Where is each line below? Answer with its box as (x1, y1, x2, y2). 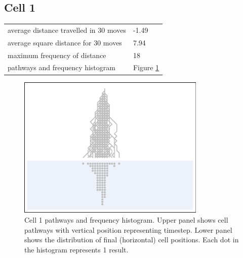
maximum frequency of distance (8, 49, 106, 60)
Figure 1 (133, 62, 159, 73)
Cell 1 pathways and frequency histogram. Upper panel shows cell (24, 215, 228, 225)
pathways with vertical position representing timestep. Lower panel (24, 224, 232, 235)
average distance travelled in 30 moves (8, 24, 126, 35)
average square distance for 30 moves (8, 37, 122, 47)
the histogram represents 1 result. (24, 244, 129, 254)
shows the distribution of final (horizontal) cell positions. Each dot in (24, 234, 239, 245)
